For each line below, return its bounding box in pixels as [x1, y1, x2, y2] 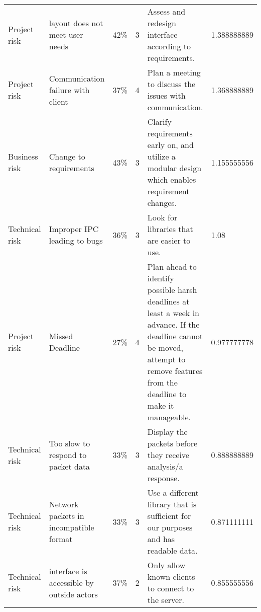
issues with [147, 90, 186, 101]
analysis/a [147, 461, 183, 472]
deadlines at [147, 295, 190, 307]
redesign [147, 17, 176, 29]
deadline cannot [147, 330, 203, 342]
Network [49, 498, 79, 510]
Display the [147, 426, 188, 437]
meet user [49, 29, 83, 40]
